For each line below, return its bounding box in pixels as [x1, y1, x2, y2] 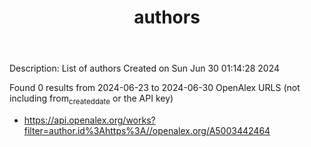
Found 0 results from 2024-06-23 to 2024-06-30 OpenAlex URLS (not [9, 82, 301, 94]
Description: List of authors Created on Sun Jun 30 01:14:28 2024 [9, 62, 281, 75]
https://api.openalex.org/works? [23, 114, 156, 126]
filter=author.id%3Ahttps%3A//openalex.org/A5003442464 [23, 124, 271, 136]
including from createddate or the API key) [9, 92, 174, 106]
